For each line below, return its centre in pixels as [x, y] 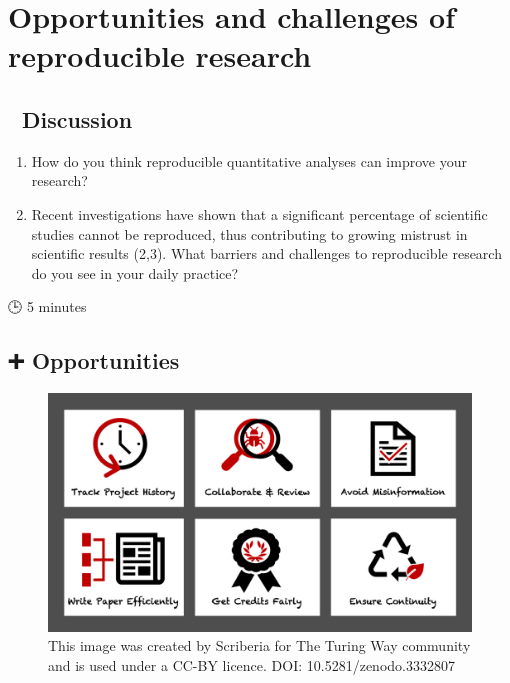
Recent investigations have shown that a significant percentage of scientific [259, 213]
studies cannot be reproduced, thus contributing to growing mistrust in [249, 233]
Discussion [77, 118]
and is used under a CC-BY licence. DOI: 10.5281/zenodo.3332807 [251, 664]
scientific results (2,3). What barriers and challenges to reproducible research [266, 253]
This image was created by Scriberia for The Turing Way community [259, 645]
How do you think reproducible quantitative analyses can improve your [249, 160]
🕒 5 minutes [47, 306]
